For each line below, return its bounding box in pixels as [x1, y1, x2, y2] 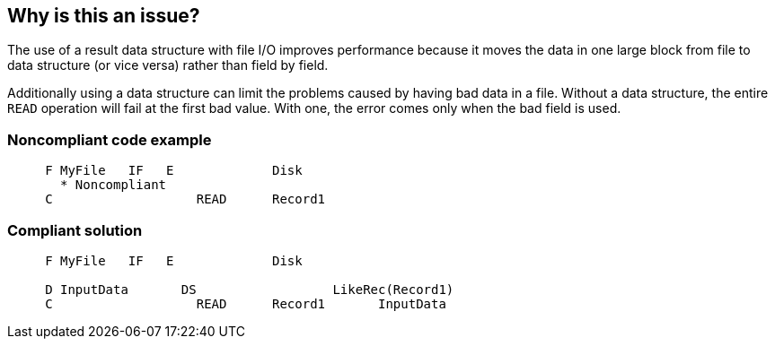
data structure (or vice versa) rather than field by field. [7, 57, 329, 74]
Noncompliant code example [7, 130, 212, 149]
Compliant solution [7, 221, 143, 239]
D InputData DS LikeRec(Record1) [45, 281, 454, 297]
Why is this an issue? [7, 4, 200, 27]
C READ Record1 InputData [45, 296, 446, 311]
